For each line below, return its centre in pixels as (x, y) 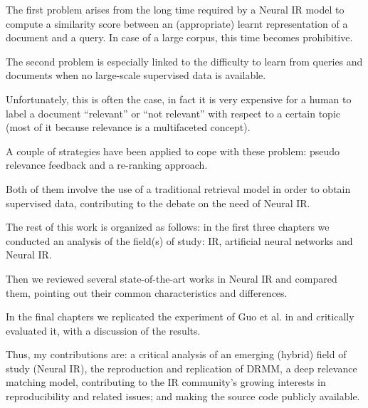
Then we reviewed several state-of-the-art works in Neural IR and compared (172, 278)
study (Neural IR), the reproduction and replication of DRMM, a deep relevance (182, 368)
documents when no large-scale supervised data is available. (136, 75)
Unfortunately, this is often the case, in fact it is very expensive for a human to (179, 99)
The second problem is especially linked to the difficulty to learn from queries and (184, 61)
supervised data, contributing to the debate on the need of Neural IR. (158, 203)
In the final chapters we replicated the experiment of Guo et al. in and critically (180, 317)
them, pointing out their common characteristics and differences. (147, 292)
